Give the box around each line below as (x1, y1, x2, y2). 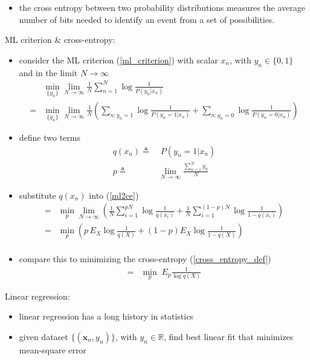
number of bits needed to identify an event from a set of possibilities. (19, 13, 275, 25)
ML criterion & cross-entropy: (5, 33, 115, 46)
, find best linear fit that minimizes (163, 330, 294, 343)
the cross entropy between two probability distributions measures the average (19, 1, 305, 13)
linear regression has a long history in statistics (19, 310, 193, 323)
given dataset (19, 330, 68, 343)
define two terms (19, 131, 81, 144)
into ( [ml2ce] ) (89, 188, 139, 201)
